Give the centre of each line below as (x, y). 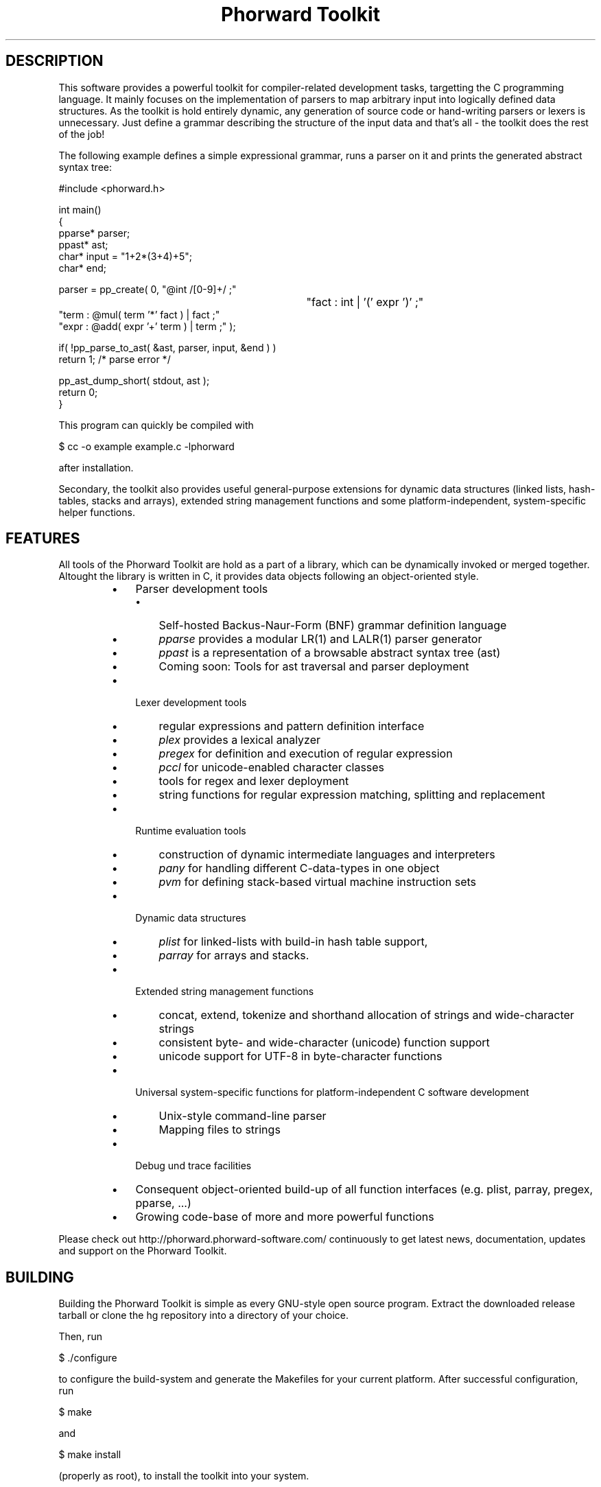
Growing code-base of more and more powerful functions (285, 1217)
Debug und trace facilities (193, 1166)
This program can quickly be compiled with (156, 425)
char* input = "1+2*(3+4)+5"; (126, 256)
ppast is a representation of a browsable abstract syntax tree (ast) (330, 653)
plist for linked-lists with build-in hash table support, (293, 942)
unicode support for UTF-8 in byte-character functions (300, 1056)
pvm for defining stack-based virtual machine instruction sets (318, 882)
